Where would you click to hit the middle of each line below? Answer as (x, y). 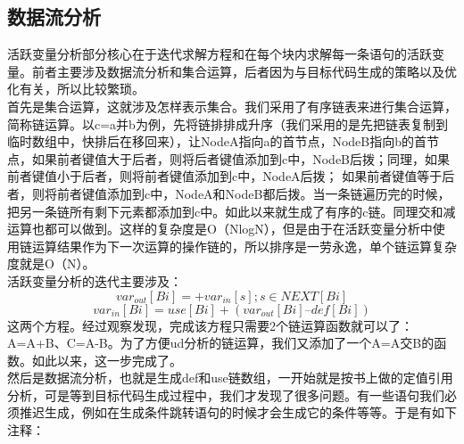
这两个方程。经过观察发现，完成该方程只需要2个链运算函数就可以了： (210, 325)
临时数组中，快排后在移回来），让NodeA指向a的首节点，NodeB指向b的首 (217, 141)
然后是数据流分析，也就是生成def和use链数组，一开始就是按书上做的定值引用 (230, 378)
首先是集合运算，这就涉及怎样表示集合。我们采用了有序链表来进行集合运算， (232, 106)
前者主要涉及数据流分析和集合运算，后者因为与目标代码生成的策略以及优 (244, 71)
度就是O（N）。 (51, 263)
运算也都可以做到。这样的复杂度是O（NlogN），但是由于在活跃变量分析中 (220, 229)
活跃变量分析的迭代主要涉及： (95, 280)
